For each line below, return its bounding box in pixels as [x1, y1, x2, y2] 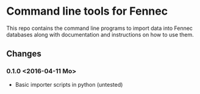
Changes [6, 49, 41, 59]
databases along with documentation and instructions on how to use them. [6, 31, 194, 38]
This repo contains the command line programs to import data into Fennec [6, 24, 193, 32]
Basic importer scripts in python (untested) [15, 81, 123, 88]
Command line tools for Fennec [6, 4, 168, 18]
